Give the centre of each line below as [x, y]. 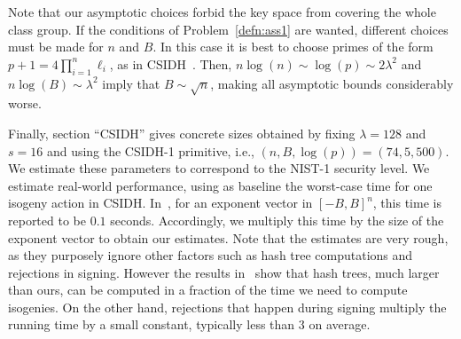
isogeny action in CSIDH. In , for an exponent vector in [160, 203]
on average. [340, 324]
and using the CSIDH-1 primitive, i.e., [150, 150]
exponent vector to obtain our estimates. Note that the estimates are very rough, [228, 237]
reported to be [47, 220]
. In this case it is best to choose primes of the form [293, 47]
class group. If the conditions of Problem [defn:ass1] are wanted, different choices [228, 29]
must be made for [56, 47]
